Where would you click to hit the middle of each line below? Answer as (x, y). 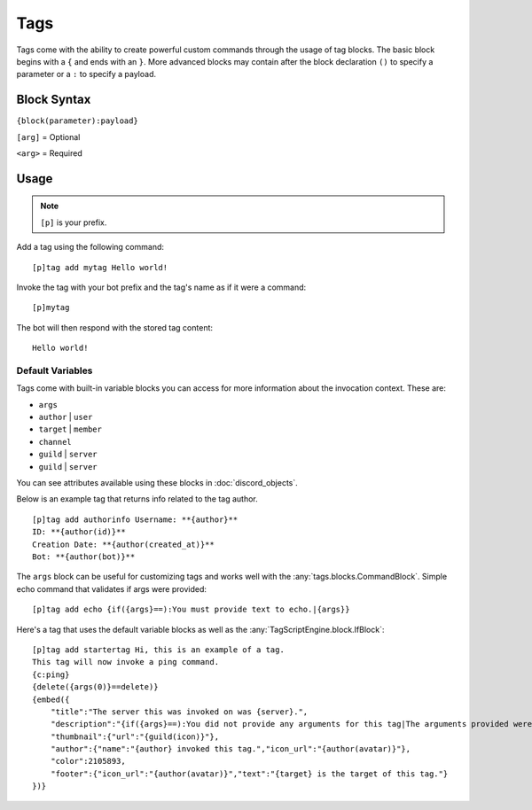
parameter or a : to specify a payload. (86, 74)
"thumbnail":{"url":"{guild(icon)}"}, (135, 736)
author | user (66, 417)
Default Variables (55, 370)
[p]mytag (51, 308)
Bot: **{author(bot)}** (84, 557)
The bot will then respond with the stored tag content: (114, 327)
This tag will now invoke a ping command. (126, 662)
